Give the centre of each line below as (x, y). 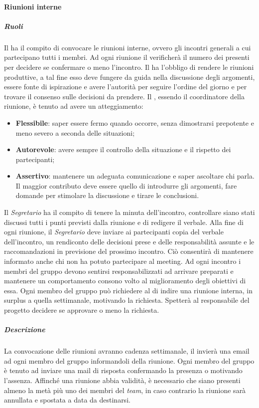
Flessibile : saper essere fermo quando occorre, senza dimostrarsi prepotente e (135, 122)
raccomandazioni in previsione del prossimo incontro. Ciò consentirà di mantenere (129, 251)
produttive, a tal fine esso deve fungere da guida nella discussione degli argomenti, (129, 77)
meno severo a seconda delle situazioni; (75, 132)
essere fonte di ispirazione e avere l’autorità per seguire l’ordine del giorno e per (126, 87)
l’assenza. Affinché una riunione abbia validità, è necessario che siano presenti (122, 380)
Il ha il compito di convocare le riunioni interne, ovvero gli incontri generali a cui (128, 47)
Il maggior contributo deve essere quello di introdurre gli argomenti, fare (126, 185)
